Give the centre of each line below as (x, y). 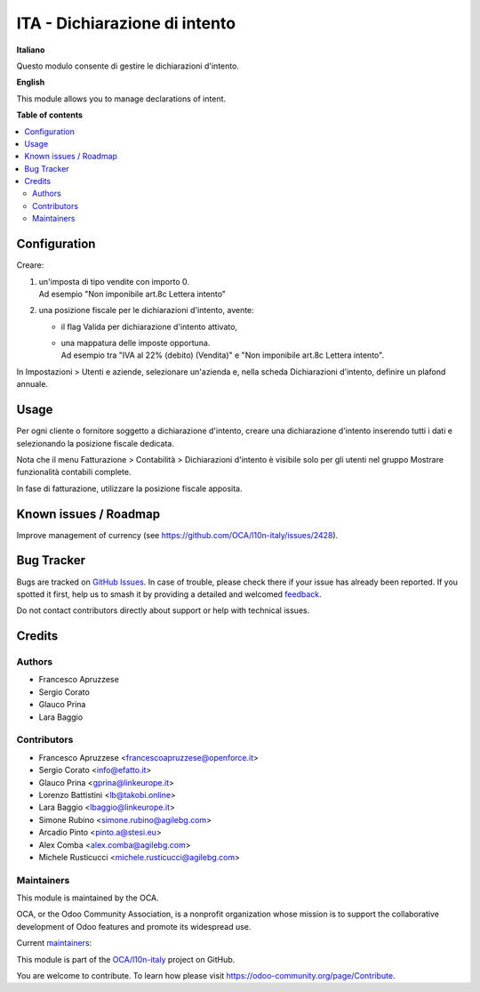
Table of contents (50, 115)
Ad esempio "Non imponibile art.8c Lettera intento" (132, 294)
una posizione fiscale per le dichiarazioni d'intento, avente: (147, 311)
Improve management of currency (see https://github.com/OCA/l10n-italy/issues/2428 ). (177, 535)
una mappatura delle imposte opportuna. (136, 343)
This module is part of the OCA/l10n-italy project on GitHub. (126, 959)
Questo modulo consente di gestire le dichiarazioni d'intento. (128, 66)
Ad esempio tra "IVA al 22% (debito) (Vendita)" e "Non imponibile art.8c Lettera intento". (223, 355)
